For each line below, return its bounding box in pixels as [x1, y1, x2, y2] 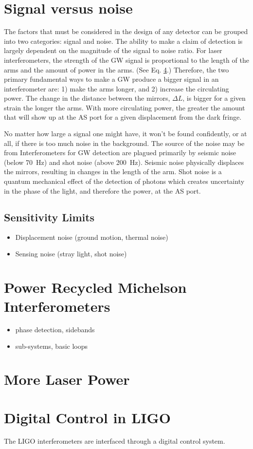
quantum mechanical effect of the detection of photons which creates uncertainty [4, 176, 245, 186]
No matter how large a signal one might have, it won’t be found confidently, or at [4, 128, 247, 139]
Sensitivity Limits [4, 209, 95, 224]
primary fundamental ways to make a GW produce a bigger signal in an [4, 74, 219, 84]
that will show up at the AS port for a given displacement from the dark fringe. [4, 112, 242, 122]
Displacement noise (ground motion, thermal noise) [15, 232, 168, 242]
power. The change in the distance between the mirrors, [4, 93, 170, 103]
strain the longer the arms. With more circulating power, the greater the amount [4, 102, 245, 112]
